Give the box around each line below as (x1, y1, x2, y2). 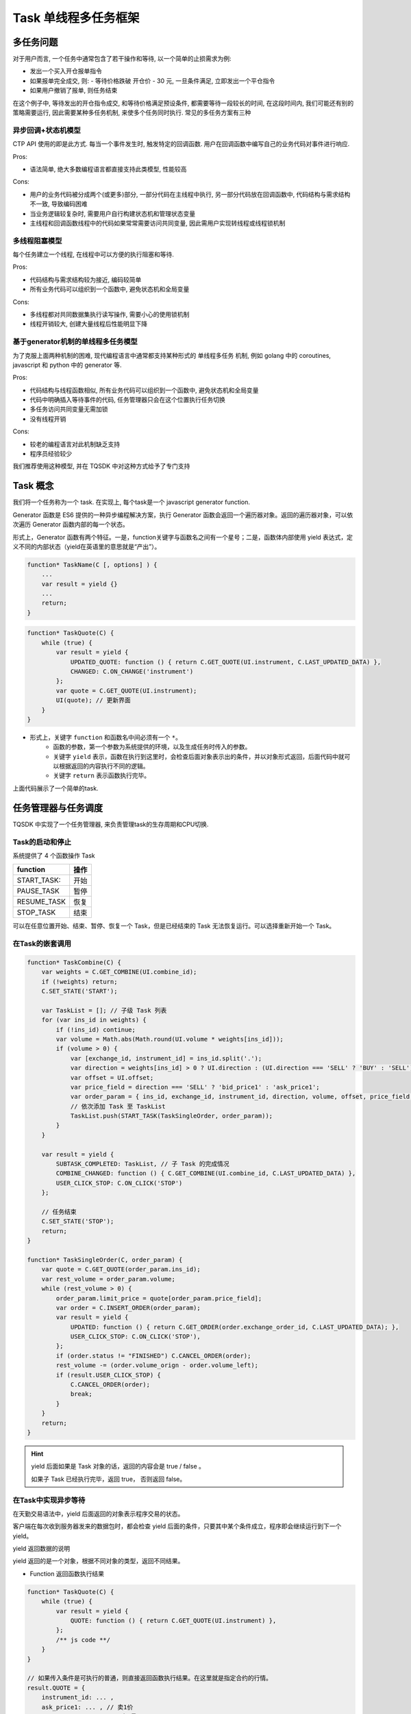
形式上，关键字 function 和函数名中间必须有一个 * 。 (29, 733, 182, 741)
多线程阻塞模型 (12, 236, 62, 245)
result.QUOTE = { (27, 1684, 86, 1691)
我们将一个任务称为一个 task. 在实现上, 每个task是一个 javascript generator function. (12, 498, 250, 507)
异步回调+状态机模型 (12, 125, 82, 135)
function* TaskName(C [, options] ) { (27, 561, 158, 568)
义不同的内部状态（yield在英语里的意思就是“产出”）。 (12, 542, 161, 551)
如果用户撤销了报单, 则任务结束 (29, 86, 118, 95)
